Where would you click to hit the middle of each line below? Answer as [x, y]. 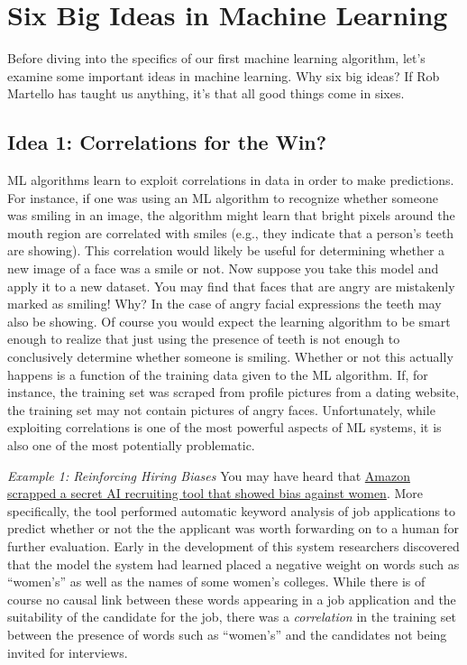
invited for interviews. [68, 652]
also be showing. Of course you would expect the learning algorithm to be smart [229, 321]
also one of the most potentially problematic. [131, 445]
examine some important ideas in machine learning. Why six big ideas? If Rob [224, 75]
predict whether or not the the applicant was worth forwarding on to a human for [233, 528]
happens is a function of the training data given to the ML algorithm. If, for [218, 374]
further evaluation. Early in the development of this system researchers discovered [233, 545]
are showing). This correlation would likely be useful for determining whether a [226, 250]
